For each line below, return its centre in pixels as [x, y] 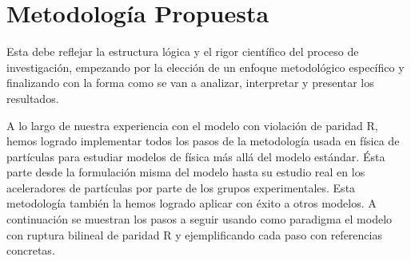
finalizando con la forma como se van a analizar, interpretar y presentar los [190, 83]
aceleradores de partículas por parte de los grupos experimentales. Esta [181, 187]
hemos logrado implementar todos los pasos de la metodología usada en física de [203, 141]
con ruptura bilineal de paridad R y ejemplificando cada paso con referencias [194, 234]
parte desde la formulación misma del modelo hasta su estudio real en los [186, 172]
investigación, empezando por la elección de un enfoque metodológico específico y [205, 67]
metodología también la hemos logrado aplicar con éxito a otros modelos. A [192, 203]
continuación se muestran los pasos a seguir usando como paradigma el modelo [200, 219]
